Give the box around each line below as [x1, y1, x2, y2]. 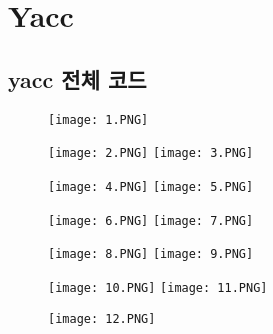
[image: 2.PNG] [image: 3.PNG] [48, 146, 254, 161]
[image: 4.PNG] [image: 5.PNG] [48, 179, 254, 194]
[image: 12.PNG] [48, 311, 156, 326]
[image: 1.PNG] [48, 112, 149, 127]
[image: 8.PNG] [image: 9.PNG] [48, 247, 254, 262]
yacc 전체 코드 [8, 63, 147, 94]
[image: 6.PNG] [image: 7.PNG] [48, 213, 254, 228]
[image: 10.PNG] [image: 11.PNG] [48, 280, 268, 295]
